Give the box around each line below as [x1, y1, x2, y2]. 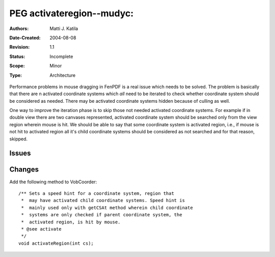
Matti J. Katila [49, 25, 78, 32]
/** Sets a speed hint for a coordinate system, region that [18, 190, 174, 196]
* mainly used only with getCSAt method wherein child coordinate [21, 205, 193, 211]
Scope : [9, 63, 25, 69]
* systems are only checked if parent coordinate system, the [21, 212, 183, 218]
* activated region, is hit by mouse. [21, 219, 121, 225]
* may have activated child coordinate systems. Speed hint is [21, 197, 185, 204]
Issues [9, 149, 31, 158]
